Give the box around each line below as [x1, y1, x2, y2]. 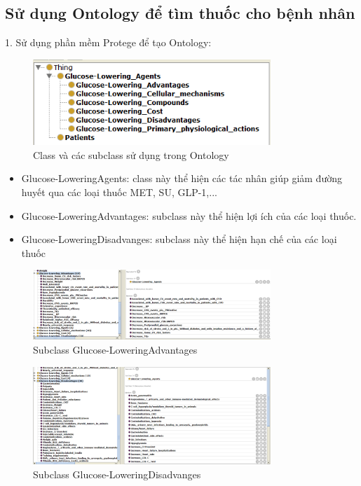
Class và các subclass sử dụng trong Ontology [33, 147, 229, 162]
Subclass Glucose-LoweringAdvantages [33, 342, 198, 357]
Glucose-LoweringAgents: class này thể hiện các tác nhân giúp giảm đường [21, 171, 342, 186]
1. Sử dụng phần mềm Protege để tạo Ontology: [5, 35, 212, 50]
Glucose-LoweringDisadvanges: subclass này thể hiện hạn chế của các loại [21, 232, 337, 247]
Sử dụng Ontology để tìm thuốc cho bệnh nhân [5, 2, 355, 24]
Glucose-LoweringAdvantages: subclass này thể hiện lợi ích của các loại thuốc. [21, 208, 357, 223]
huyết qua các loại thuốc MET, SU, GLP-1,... [21, 185, 217, 200]
